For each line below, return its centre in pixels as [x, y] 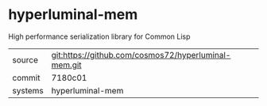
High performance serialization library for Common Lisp [99, 36]
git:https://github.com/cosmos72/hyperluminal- [141, 55]
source [25, 59]
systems [28, 90]
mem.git [66, 65]
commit [26, 78]
